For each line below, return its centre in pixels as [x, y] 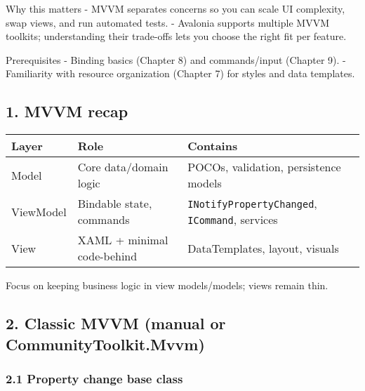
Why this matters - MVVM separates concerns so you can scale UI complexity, [175, 8]
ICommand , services [233, 220]
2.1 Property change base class [94, 378]
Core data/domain [123, 167]
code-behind [107, 256]
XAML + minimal [123, 240]
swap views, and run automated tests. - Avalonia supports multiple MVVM [167, 22]
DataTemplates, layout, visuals [263, 248]
